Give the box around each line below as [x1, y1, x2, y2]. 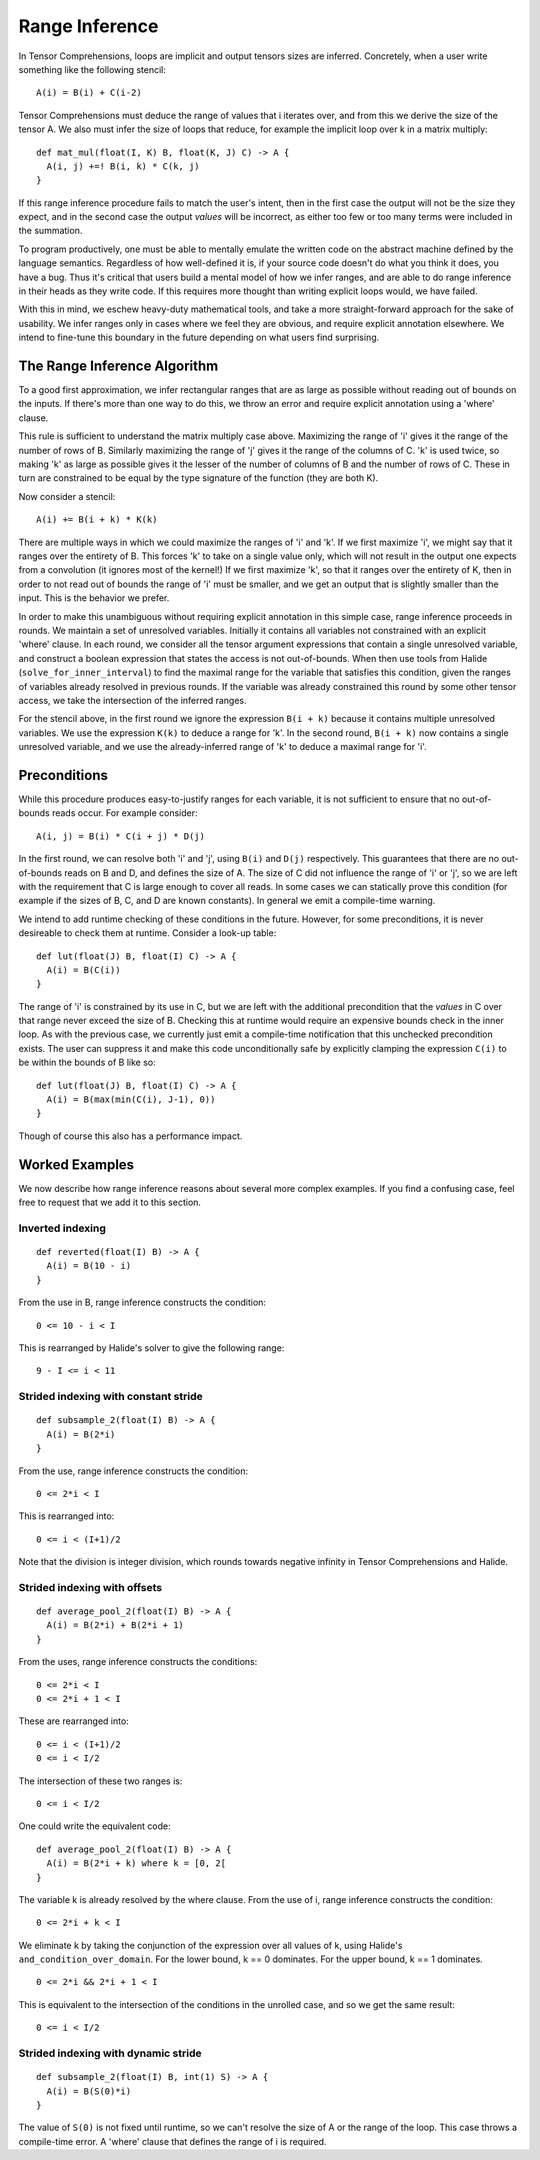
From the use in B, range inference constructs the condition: [18, 1296, 267, 1309]
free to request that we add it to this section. [18, 1196, 202, 1209]
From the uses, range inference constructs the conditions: [18, 1656, 258, 1668]
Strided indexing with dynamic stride [18, 2046, 202, 2060]
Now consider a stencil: [18, 490, 116, 502]
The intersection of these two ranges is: [18, 1775, 183, 1787]
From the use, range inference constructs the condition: [18, 1465, 249, 1477]
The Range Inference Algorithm [18, 358, 219, 374]
